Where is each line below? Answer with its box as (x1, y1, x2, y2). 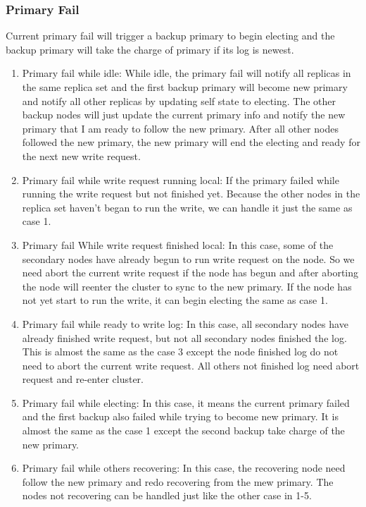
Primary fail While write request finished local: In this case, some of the (22, 237, 334, 252)
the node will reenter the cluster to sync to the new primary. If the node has (22, 279, 352, 293)
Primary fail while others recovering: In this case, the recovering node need (22, 460, 346, 475)
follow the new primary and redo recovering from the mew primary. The (22, 474, 334, 489)
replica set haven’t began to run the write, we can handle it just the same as (22, 200, 353, 214)
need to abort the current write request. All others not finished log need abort (22, 358, 360, 372)
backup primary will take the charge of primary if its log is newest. (6, 42, 294, 56)
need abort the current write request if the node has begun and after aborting (22, 265, 359, 280)
